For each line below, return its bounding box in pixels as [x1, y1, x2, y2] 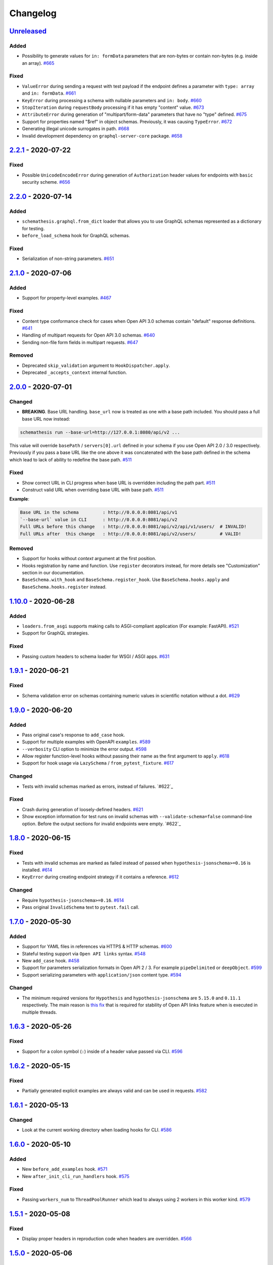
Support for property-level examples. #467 [22, 295, 111, 301]
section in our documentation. [22, 570, 84, 576]
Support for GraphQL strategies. [22, 630, 89, 636]
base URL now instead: [22, 415, 70, 422]
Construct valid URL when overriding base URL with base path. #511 [22, 487, 164, 493]
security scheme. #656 [22, 179, 71, 185]
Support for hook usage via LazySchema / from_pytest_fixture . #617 [22, 760, 174, 766]
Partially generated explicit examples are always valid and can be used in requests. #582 [22, 1087, 207, 1093]
